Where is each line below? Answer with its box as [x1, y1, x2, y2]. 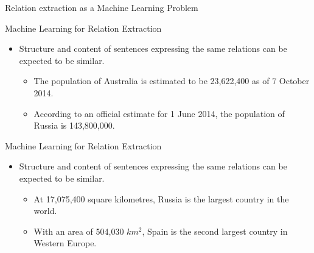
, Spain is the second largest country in [142, 224, 288, 237]
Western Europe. [33, 237, 97, 249]
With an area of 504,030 [33, 224, 124, 237]
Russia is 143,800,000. [33, 119, 115, 132]
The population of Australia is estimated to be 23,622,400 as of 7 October [33, 74, 310, 87]
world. [33, 204, 57, 217]
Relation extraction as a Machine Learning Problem [5, 1, 198, 13]
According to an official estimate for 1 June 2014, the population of [33, 107, 285, 119]
